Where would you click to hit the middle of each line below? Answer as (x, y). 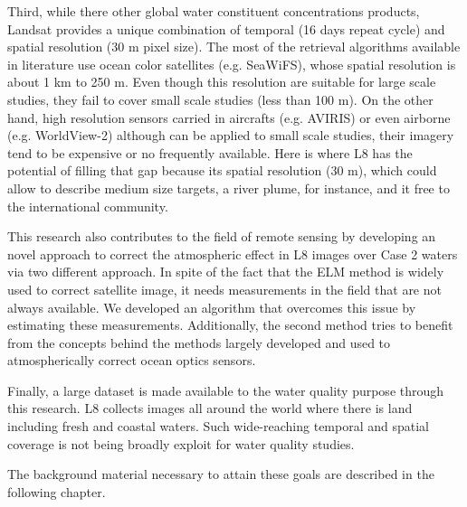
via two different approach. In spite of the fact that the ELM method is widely (226, 272)
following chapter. (57, 491)
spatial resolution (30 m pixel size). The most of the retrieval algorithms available (234, 47)
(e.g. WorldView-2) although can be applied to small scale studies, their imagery (231, 135)
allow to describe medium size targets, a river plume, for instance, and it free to (229, 188)
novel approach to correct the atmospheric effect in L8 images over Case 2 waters (233, 253)
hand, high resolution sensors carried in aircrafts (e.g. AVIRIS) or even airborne (229, 117)
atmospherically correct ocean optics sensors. (132, 360)
